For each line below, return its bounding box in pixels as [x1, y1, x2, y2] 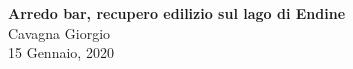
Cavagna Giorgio [8, 22, 111, 43]
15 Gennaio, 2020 [8, 42, 114, 63]
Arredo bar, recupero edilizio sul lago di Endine [8, 3, 346, 23]
